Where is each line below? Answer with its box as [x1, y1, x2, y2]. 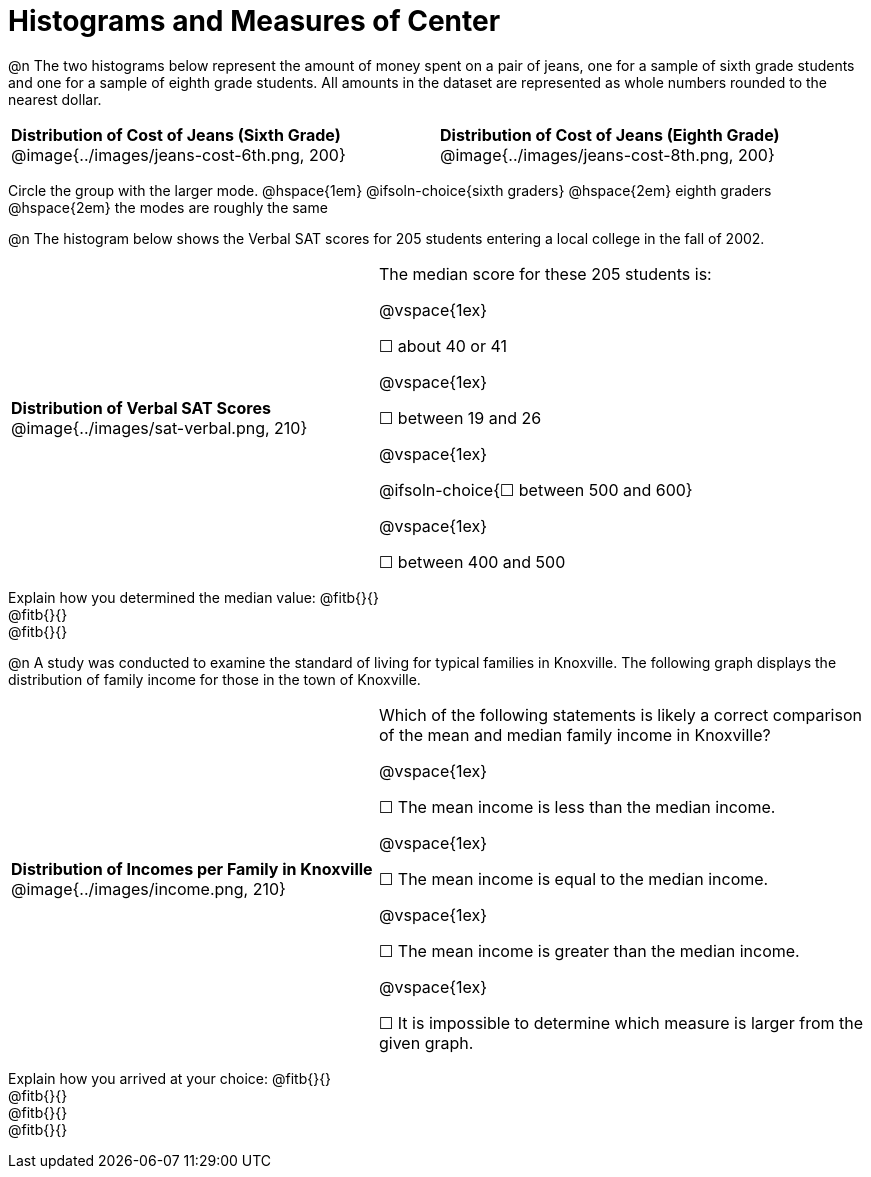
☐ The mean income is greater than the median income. [378, 940, 800, 961]
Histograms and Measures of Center [8, 4, 501, 38]
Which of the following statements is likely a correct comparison [378, 704, 862, 725]
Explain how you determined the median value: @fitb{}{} [8, 588, 379, 606]
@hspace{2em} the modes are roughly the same [8, 198, 328, 216]
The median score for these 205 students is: [378, 263, 712, 284]
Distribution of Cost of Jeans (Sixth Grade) [11, 124, 341, 145]
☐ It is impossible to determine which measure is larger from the [378, 1012, 864, 1033]
